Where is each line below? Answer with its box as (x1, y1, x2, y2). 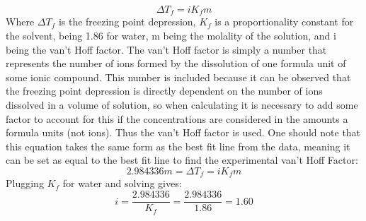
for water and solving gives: (62, 176, 182, 191)
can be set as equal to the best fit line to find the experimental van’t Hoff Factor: (6, 153, 358, 167)
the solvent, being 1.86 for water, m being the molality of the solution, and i (6, 28, 336, 43)
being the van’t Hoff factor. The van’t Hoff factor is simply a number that (6, 42, 327, 56)
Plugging (6, 176, 44, 191)
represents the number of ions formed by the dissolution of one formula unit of (6, 56, 346, 71)
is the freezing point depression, (58, 14, 196, 29)
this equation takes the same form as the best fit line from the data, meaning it (6, 138, 350, 153)
